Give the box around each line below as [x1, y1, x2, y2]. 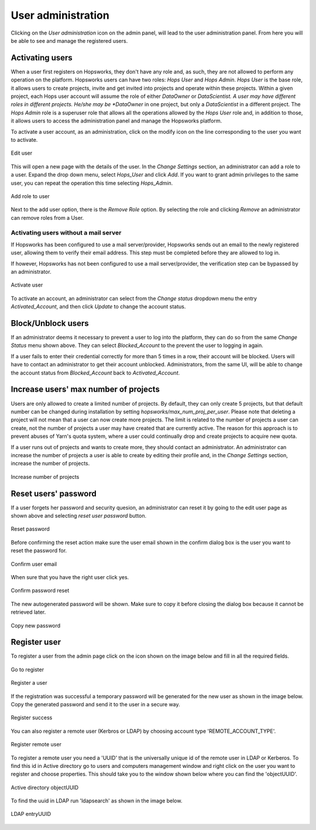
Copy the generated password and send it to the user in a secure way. [11, 700, 181, 707]
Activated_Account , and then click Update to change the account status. [11, 303, 186, 310]
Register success [11, 714, 53, 721]
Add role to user [11, 192, 50, 199]
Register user [11, 637, 61, 647]
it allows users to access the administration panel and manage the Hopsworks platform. [11, 117, 222, 124]
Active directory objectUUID [11, 784, 79, 791]
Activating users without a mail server [11, 229, 122, 237]
